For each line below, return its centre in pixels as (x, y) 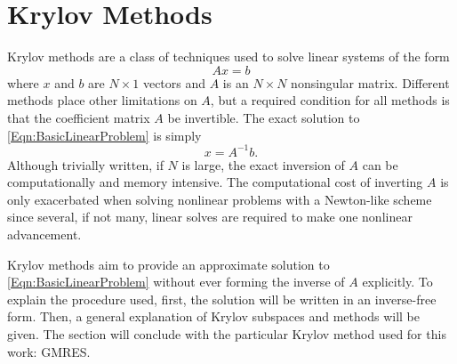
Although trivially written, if (85, 164)
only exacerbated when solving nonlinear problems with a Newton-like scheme (220, 199)
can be (380, 164)
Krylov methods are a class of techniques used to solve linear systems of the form (228, 57)
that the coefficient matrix (79, 117)
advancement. (44, 234)
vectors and (174, 82)
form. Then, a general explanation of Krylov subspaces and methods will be (214, 316)
